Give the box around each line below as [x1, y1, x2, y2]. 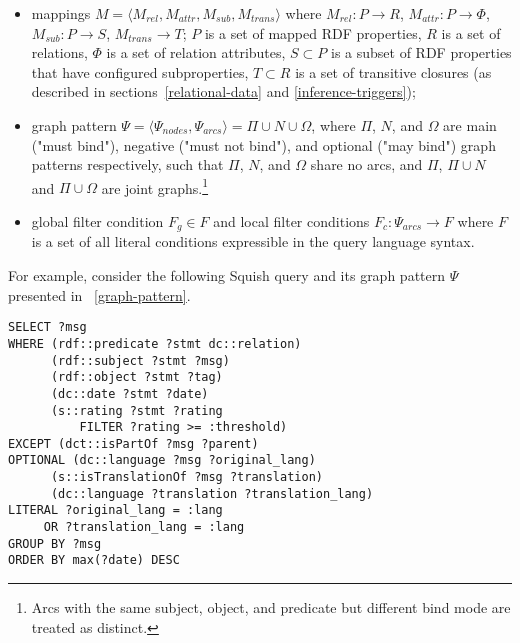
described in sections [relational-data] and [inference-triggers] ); [31, 81, 416, 102]
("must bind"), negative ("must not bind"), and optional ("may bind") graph [31, 134, 496, 155]
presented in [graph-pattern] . [8, 284, 191, 305]
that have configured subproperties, [31, 61, 249, 82]
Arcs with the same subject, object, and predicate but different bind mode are [31, 597, 511, 618]
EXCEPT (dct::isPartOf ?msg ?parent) [8, 436, 259, 451]
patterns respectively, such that [31, 154, 224, 175]
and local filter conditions [213, 211, 370, 231]
